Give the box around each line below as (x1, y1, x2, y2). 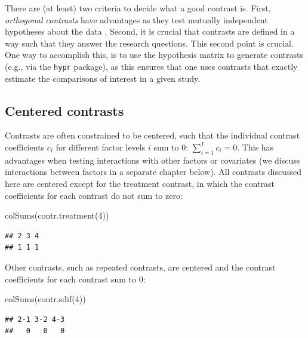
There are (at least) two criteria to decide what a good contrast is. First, (5, 2, 271, 14)
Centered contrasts (5, 101, 124, 119)
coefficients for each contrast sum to (5, 272, 136, 285)
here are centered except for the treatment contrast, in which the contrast (5, 177, 275, 189)
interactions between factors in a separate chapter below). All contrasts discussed (5, 165, 301, 178)
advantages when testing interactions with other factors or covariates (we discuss (5, 153, 300, 166)
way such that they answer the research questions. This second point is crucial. (5, 36, 294, 49)
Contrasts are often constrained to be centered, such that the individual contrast (5, 129, 300, 142)
